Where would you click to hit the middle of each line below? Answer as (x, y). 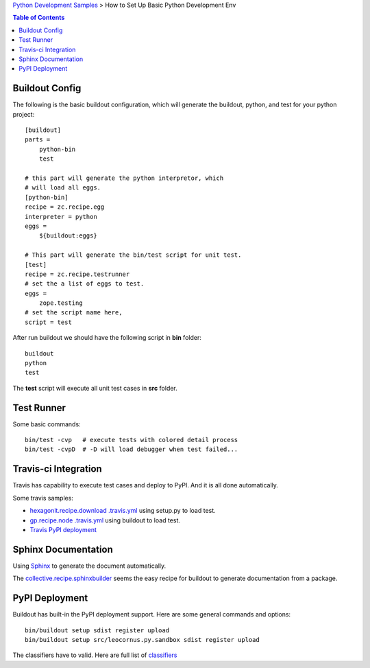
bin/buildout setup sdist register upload (97, 630)
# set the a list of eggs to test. (85, 284)
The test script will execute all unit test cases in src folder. (95, 388)
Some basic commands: (47, 424)
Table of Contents (39, 18)
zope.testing (61, 303)
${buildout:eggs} (68, 236)
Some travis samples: (43, 498)
